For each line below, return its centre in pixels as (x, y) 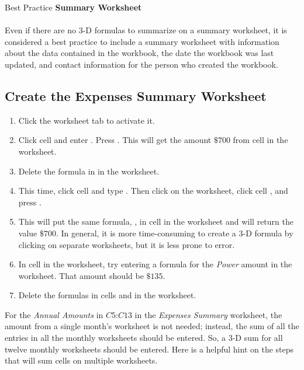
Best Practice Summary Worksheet (73, 7)
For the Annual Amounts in (54, 314)
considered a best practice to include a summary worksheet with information (142, 41)
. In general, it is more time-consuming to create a (146, 233)
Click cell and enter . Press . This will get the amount (115, 140)
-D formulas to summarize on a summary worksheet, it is (185, 30)
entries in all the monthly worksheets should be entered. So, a (115, 338)
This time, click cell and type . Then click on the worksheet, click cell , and (153, 191)
